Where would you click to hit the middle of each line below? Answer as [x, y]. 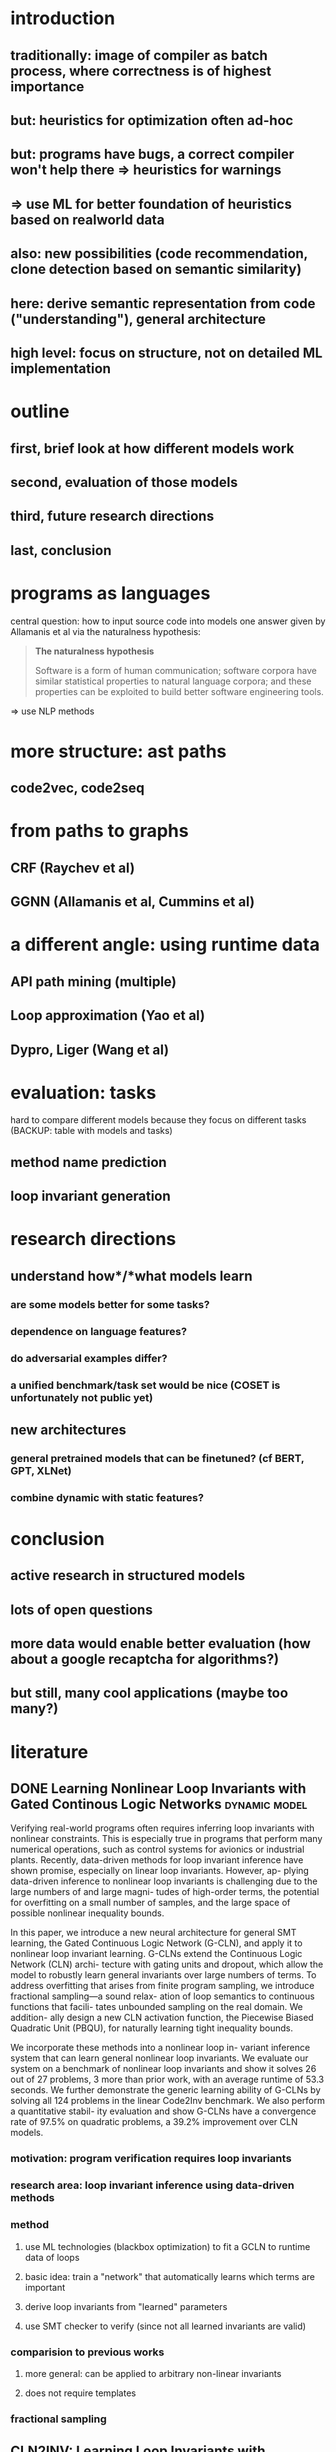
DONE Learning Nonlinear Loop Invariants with [158, 1788]
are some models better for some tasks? [110, 1304]
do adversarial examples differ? [89, 1358]
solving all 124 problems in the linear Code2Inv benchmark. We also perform [167, 2101]
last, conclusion [61, 550]
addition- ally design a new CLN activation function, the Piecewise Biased [162, 2018]
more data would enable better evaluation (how [161, 1643]
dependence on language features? [99, 1331]
